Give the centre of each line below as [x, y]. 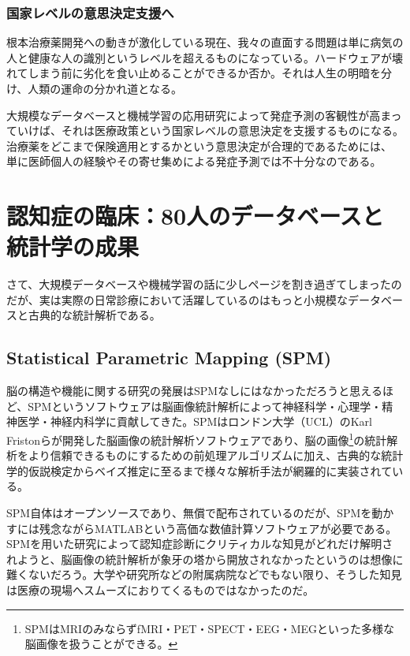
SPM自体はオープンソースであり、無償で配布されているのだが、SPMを [189, 513]
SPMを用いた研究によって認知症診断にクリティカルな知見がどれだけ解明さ [200, 544]
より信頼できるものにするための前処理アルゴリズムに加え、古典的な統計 [216, 455]
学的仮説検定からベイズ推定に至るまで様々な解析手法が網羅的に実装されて [199, 470]
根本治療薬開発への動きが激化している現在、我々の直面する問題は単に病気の [205, 42]
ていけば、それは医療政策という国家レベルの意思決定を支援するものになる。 [205, 130]
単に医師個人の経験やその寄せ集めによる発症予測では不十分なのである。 [194, 161]
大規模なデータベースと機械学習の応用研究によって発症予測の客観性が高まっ [204, 115]
